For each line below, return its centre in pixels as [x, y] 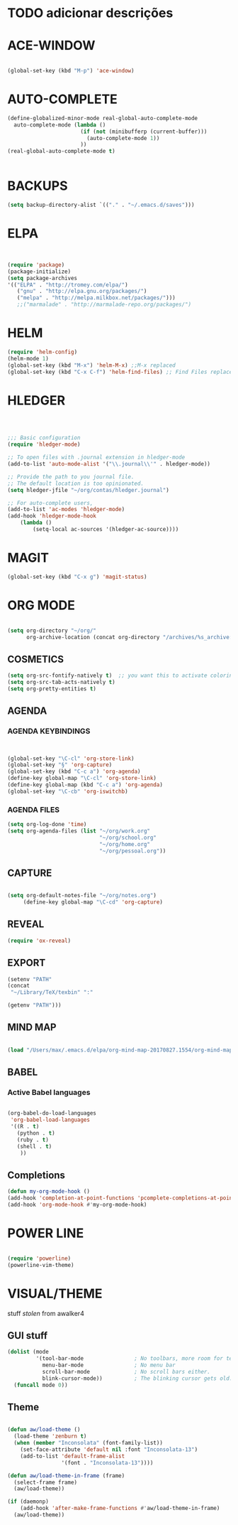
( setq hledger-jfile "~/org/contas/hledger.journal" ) [89, 490]
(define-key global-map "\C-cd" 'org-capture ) [93, 902]
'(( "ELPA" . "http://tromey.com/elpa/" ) [68, 285]
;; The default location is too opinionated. [75, 483]
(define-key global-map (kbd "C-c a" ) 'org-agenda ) [85, 785]
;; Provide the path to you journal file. [71, 477]
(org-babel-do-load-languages [52, 1113]
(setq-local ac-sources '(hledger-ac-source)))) [106, 530]
